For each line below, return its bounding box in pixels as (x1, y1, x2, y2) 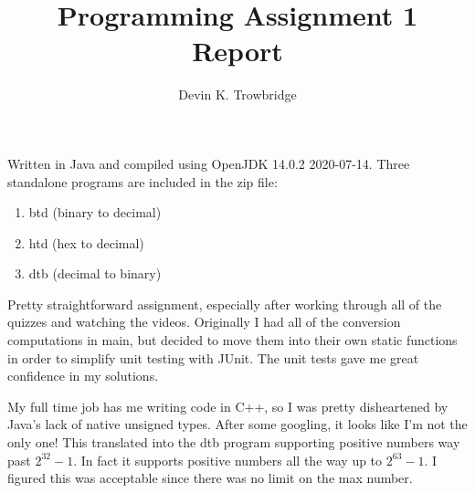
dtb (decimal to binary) (28, 264, 162, 283)
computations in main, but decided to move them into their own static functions (7, 330, 458, 350)
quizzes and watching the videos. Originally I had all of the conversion (7, 312, 401, 331)
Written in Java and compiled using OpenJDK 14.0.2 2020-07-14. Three (7, 153, 410, 173)
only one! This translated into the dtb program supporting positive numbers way (7, 433, 460, 452)
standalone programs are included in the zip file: (7, 172, 278, 191)
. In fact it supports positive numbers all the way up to (73, 450, 383, 469)
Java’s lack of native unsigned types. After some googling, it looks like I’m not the (7, 414, 468, 434)
